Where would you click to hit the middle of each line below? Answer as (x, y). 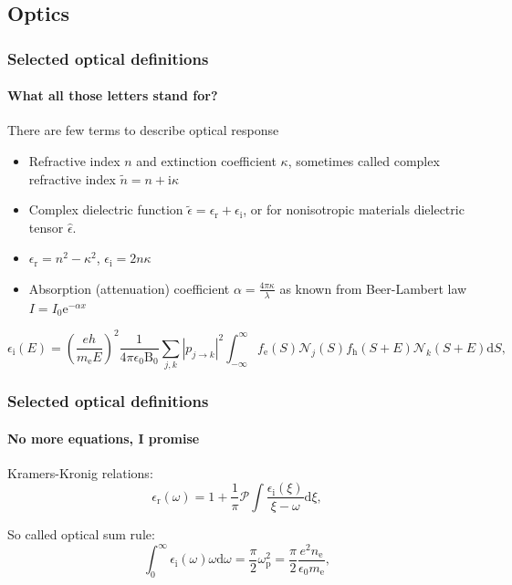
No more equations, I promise (104, 438)
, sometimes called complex (364, 161)
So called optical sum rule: (81, 533)
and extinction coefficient (206, 161)
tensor (46, 227)
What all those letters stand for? (113, 95)
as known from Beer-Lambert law (373, 288)
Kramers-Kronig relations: (80, 472)
